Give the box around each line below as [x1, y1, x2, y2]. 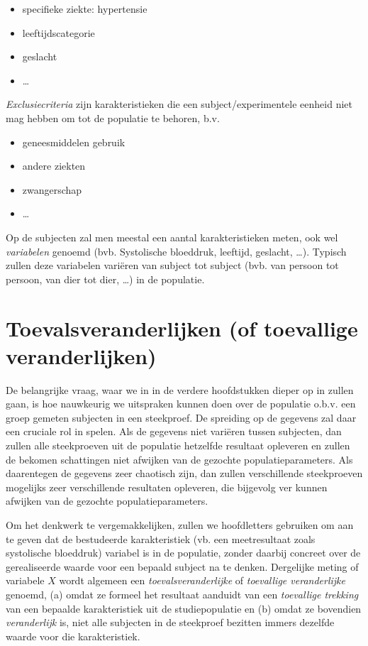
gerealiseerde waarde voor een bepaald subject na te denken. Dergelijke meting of [6, 559, 359, 574]
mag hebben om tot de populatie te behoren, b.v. [6, 110, 220, 125]
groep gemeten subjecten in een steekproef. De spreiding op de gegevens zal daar [6, 410, 357, 425]
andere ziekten [22, 158, 86, 173]
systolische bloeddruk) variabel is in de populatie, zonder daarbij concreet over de [6, 545, 361, 560]
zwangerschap [22, 182, 82, 197]
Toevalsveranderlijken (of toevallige [6, 313, 358, 342]
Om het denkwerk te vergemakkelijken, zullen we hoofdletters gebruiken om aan [6, 517, 354, 532]
